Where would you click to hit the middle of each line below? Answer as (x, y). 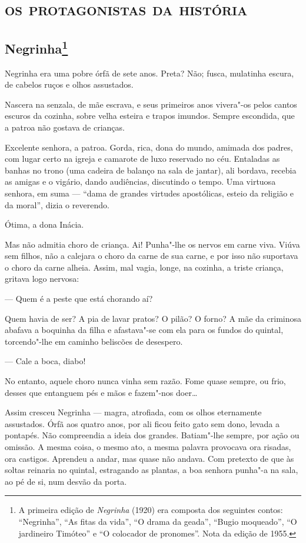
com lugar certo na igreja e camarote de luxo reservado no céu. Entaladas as (142, 159)
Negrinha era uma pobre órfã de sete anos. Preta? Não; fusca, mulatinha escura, (149, 73)
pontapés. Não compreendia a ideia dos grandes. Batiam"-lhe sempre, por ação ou (152, 435)
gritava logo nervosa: (42, 279)
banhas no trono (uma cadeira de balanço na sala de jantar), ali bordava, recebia (151, 170)
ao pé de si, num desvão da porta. (66, 481)
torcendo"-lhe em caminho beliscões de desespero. (94, 341)
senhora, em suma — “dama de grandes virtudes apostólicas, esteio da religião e (149, 193)
